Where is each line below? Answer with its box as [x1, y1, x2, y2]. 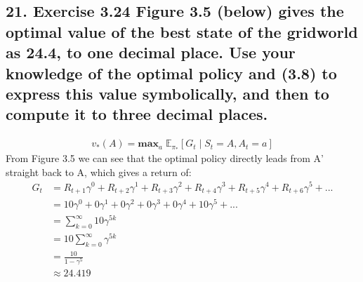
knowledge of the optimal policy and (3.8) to [6, 62, 337, 83]
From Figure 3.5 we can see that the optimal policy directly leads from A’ [6, 151, 324, 166]
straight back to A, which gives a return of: [6, 164, 192, 179]
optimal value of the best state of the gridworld [6, 20, 358, 42]
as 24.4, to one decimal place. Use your [6, 41, 296, 63]
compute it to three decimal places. [6, 103, 268, 125]
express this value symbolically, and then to [6, 82, 329, 104]
